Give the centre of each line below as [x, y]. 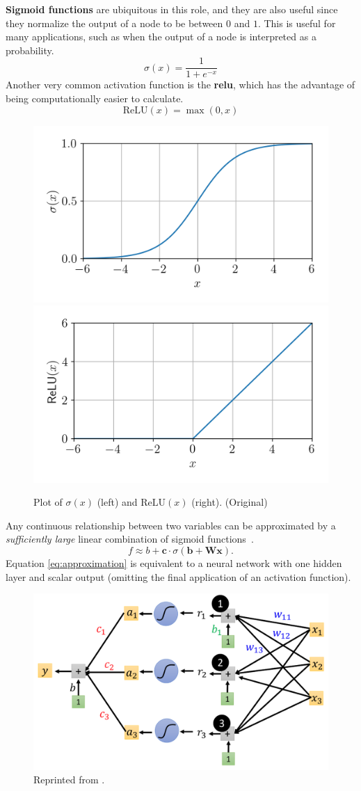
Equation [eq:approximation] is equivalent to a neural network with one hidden [174, 563]
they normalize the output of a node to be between [114, 23]
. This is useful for [297, 23]
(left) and [117, 502]
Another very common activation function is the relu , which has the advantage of [180, 85]
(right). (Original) [230, 502]
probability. [30, 50]
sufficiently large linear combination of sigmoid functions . [130, 539]
